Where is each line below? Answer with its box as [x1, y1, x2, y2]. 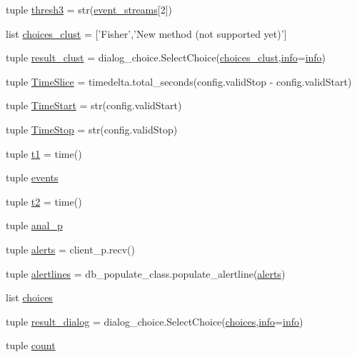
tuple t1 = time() [6, 146, 82, 161]
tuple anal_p [6, 218, 63, 233]
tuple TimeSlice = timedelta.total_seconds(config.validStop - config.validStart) [6, 74, 352, 89]
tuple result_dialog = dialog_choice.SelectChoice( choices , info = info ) [6, 313, 303, 328]
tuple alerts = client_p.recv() [6, 241, 136, 256]
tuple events [6, 170, 59, 185]
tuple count [6, 338, 56, 353]
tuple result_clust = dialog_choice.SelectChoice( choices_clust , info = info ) [6, 50, 326, 65]
